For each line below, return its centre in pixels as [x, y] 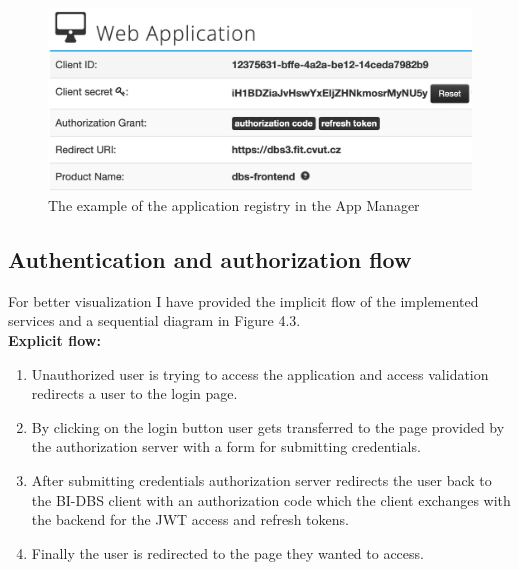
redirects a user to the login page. [134, 393]
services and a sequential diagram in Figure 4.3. [154, 320]
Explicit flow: [54, 340]
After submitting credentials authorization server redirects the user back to [261, 479]
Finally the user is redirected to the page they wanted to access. [227, 552]
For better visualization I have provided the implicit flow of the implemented [243, 300]
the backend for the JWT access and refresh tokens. [190, 519]
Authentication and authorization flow [210, 259]
